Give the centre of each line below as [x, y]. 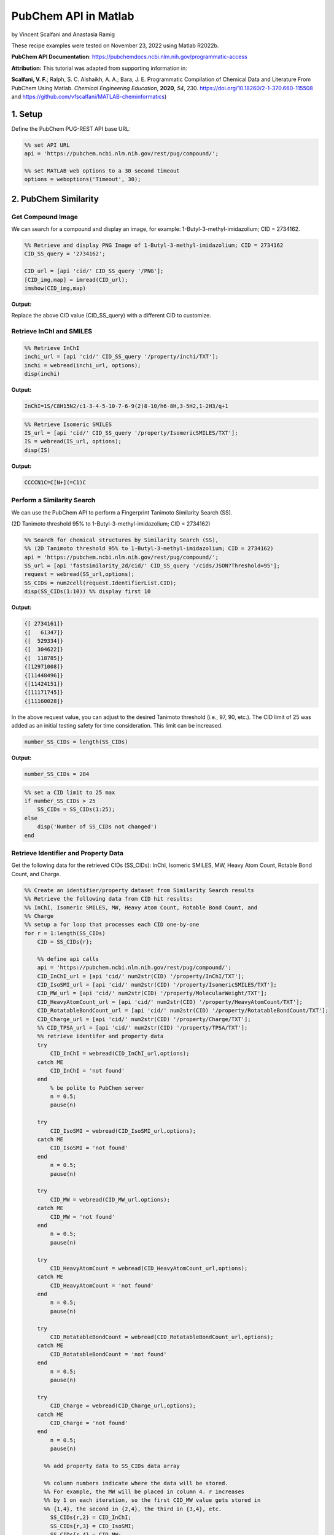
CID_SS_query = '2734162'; [65, 254]
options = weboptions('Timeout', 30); [83, 179]
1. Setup [27, 114]
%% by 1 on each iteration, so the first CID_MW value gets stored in [152, 1500]
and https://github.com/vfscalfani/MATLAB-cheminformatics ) [89, 96]
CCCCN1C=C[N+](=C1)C [55, 482]
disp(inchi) [42, 374]
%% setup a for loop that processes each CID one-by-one [112, 925]
